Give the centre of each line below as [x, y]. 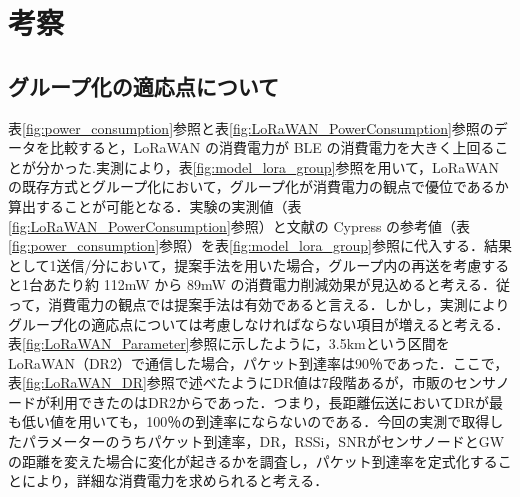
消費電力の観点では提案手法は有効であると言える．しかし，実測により [279, 303]
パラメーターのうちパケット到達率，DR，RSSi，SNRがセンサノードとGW [263, 441]
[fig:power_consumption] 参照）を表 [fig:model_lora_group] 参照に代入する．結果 [260, 245]
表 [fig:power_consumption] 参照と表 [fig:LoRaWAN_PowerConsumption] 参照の [251, 127]
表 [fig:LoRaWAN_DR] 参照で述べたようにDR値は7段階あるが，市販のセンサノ [259, 382]
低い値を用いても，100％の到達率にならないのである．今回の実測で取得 [255, 421]
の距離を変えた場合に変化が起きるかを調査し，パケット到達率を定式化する [253, 460]
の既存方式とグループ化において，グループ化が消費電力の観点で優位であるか [258, 186]
